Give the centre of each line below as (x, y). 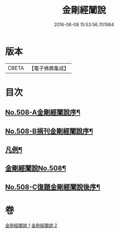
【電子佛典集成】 (49, 68)
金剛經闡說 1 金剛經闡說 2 (31, 225)
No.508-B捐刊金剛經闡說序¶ (49, 131)
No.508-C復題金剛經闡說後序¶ (53, 187)
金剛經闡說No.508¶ (36, 168)
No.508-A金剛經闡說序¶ (43, 113)
